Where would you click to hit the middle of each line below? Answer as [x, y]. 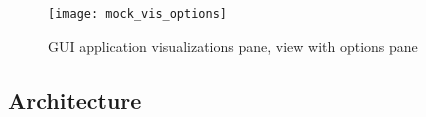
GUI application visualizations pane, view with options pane [233, 45]
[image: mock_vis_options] [137, 14]
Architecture [75, 99]
